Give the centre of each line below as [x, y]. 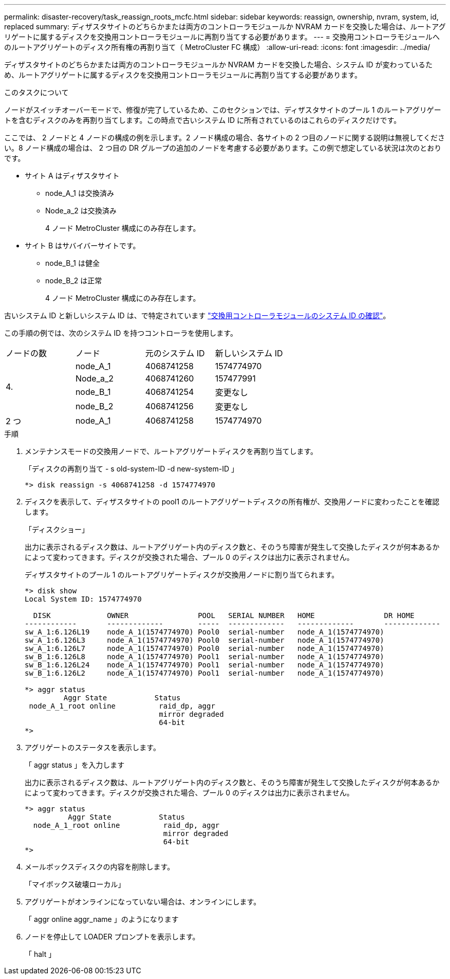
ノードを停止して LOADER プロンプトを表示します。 [112, 937]
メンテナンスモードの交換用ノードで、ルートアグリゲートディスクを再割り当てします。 [171, 451]
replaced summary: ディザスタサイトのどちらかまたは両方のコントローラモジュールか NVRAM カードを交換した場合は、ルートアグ [225, 26]
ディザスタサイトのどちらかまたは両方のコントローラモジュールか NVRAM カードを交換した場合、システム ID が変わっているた [218, 65]
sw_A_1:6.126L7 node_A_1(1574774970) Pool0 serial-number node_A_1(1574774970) [204, 648]
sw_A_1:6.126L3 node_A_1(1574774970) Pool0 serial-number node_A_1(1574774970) [204, 640]
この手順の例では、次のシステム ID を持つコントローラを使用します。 [121, 333]
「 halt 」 [40, 954]
